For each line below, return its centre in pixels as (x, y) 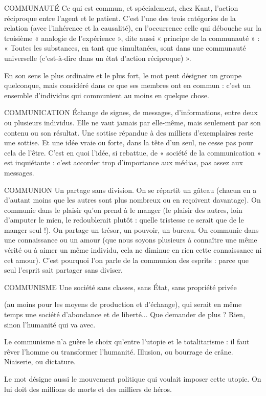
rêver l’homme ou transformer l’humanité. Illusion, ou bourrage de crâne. (119, 351)
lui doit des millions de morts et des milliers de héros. (88, 389)
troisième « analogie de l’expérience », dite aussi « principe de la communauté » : (132, 38)
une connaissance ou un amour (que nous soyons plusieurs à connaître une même (131, 240)
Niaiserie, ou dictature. (40, 361)
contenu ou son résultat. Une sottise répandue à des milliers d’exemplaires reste (129, 132)
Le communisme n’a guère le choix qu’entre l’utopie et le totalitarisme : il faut (127, 342)
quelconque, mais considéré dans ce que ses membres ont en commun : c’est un (127, 85)
